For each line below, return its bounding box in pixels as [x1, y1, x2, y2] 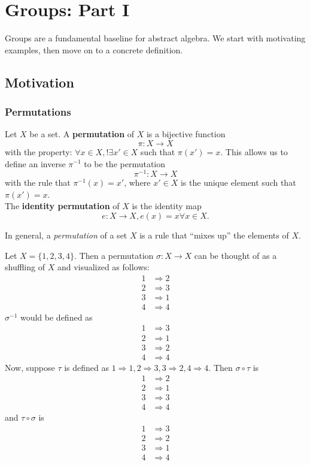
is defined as [64, 361, 110, 373]
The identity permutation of [5, 200, 120, 212]
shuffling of [5, 261, 45, 273]
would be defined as [20, 310, 93, 323]
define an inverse [5, 157, 66, 170]
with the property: [5, 145, 72, 158]
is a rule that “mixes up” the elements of [139, 228, 289, 241]
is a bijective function [146, 128, 226, 140]
